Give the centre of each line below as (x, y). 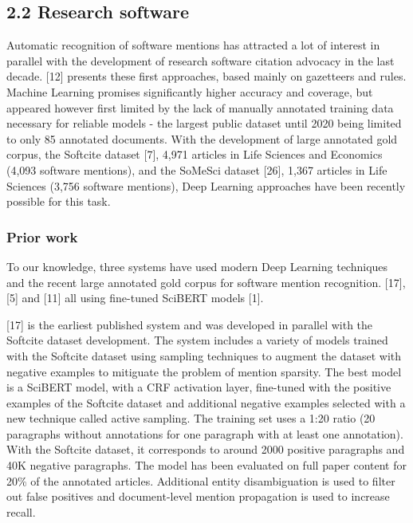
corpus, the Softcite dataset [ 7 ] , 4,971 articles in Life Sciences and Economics (195, 154)
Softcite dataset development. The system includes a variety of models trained (197, 340)
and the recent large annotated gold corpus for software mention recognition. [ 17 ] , (206, 282)
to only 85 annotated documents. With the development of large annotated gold (202, 138)
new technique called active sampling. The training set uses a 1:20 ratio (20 (191, 418)
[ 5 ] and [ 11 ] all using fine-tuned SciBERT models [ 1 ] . (135, 298)
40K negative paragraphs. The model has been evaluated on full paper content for (206, 465)
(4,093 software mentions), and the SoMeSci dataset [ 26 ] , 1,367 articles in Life (197, 169)
